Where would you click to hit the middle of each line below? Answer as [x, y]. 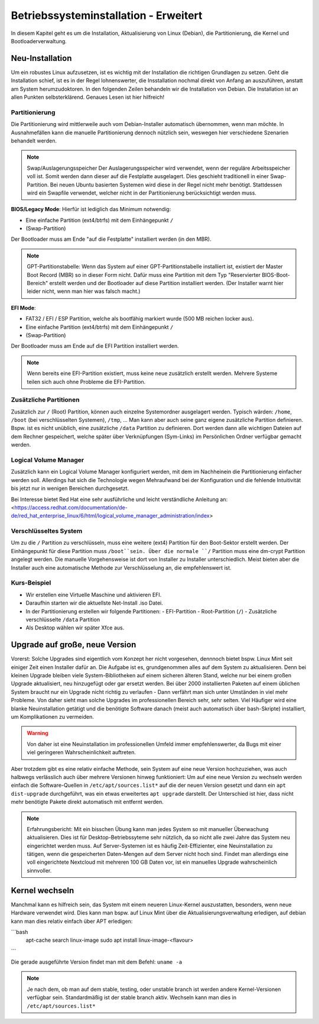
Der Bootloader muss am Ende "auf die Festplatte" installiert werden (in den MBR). [111, 239]
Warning [38, 733]
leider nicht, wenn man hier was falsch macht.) [84, 291]
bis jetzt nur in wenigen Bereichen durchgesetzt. [70, 489]
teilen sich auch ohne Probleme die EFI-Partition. [86, 382]
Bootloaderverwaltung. [39, 41]
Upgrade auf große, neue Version [74, 645]
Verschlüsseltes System [47, 531]
